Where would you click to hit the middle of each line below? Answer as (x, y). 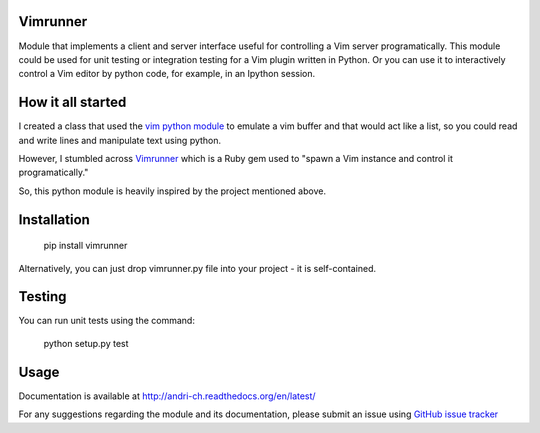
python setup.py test (86, 343)
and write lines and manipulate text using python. (120, 140)
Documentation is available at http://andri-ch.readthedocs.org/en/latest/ (167, 396)
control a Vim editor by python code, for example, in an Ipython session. (167, 74)
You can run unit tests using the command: (106, 321)
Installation (54, 219)
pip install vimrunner (85, 246)
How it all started (72, 102)
